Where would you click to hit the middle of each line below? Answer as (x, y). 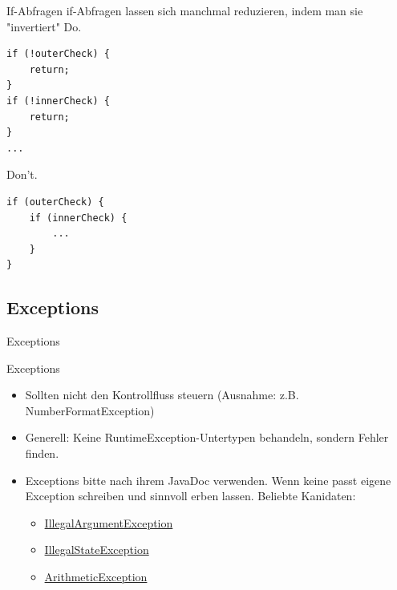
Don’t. (22, 174)
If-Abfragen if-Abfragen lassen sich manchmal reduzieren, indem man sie (185, 10)
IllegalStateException (97, 550)
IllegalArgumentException (109, 522)
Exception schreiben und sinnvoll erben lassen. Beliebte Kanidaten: (190, 496)
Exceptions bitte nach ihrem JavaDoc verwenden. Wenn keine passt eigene (208, 480)
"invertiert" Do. (44, 26)
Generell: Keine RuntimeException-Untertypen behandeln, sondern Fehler (207, 437)
